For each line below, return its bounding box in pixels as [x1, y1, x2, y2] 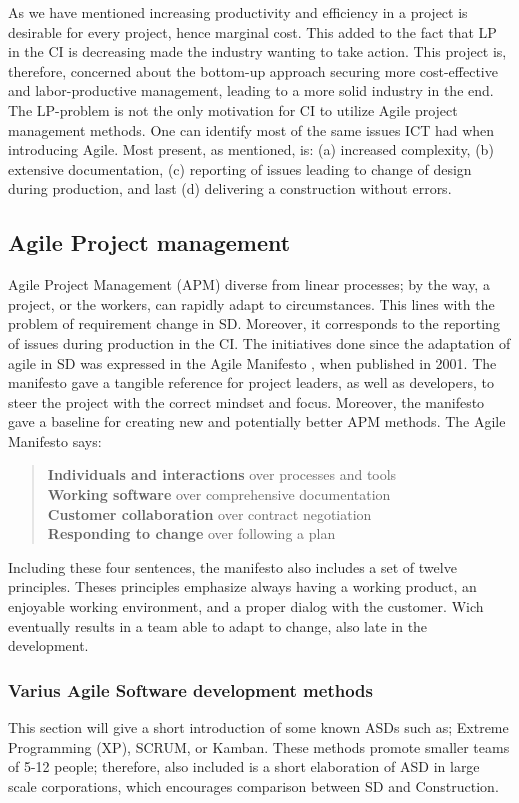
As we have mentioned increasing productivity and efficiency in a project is [8, 2, 468, 22]
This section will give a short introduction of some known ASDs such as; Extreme [8, 717, 509, 738]
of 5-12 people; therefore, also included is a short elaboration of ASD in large [8, 756, 480, 777]
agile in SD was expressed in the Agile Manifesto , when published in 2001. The [8, 352, 497, 373]
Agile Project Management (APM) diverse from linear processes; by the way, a [8, 274, 490, 295]
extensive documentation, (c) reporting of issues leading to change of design [8, 158, 472, 179]
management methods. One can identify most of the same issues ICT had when [8, 119, 495, 140]
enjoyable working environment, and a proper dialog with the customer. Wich [8, 596, 484, 617]
